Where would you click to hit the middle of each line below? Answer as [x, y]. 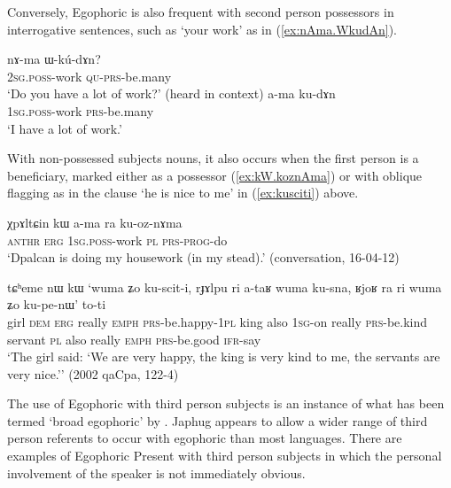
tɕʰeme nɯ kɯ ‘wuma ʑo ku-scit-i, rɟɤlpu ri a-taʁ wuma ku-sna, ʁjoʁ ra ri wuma [225, 287]
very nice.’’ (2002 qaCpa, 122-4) [93, 373]
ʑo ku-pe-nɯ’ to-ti [57, 304]
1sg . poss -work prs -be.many [81, 110]
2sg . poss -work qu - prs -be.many [89, 76]
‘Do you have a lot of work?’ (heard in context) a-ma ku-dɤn [171, 93]
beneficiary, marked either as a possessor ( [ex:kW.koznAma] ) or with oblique [215, 175]
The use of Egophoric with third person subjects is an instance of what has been [226, 403]
